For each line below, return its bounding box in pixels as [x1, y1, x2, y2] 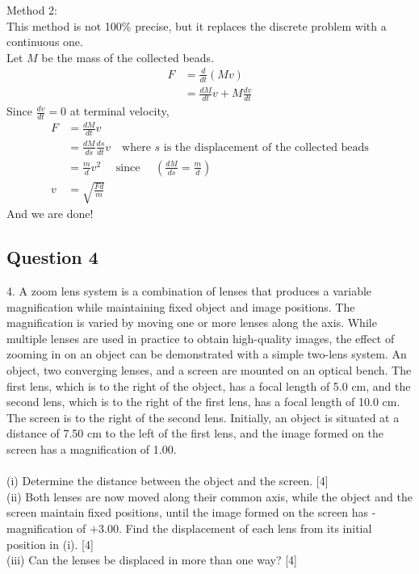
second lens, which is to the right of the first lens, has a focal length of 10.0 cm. [6, 393, 400, 410]
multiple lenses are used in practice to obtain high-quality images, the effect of [6, 329, 395, 346]
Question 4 [6, 245, 98, 270]
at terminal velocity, [69, 103, 170, 119]
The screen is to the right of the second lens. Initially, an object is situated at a [6, 409, 400, 425]
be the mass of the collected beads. [41, 48, 215, 65]
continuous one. [6, 33, 83, 50]
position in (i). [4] [6, 535, 94, 552]
